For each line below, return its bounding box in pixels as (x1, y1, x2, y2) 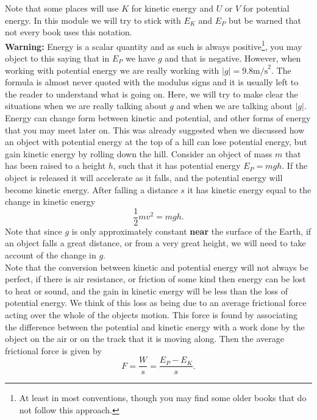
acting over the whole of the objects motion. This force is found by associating (5, 308, 297, 321)
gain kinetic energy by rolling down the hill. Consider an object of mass (5, 147, 272, 160)
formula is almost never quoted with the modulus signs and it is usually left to (5, 76, 299, 88)
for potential (243, 2, 290, 14)
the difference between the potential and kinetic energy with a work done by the (5, 320, 305, 333)
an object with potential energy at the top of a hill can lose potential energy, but (5, 135, 307, 148)
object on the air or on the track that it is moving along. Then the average (5, 332, 284, 345)
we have (126, 52, 155, 65)
